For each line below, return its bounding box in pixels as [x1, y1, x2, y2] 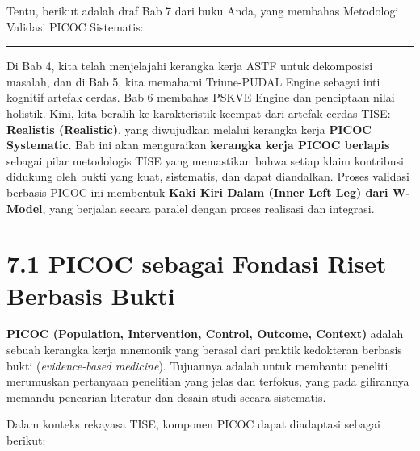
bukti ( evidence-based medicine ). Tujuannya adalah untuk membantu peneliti [6, 357, 388, 374]
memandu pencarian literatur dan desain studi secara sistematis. [6, 388, 326, 405]
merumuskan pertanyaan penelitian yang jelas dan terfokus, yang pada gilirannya [6, 373, 409, 390]
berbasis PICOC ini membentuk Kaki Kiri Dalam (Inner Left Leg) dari [6, 183, 388, 200]
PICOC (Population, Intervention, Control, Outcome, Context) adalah [6, 325, 404, 342]
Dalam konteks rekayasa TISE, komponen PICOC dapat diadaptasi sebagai [6, 416, 380, 432]
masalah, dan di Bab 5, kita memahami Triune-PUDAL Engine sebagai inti [6, 73, 380, 90]
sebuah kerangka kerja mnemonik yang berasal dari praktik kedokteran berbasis [6, 341, 402, 358]
